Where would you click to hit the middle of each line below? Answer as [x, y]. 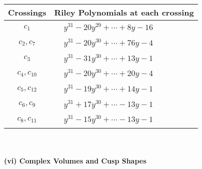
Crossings [27, 12]
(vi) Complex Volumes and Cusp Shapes [75, 160]
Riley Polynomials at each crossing [124, 12]
